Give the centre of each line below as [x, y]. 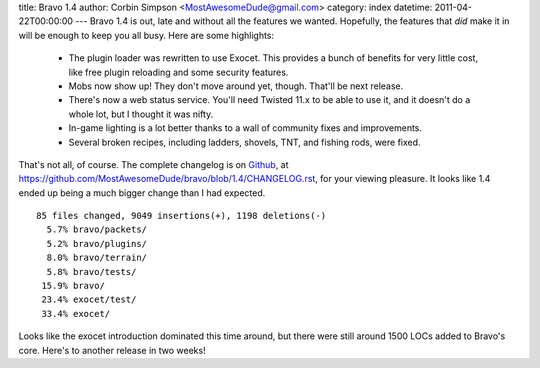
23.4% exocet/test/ [89, 299]
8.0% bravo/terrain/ [97, 258]
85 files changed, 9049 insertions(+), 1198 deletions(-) [181, 216]
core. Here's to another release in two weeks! [112, 350]
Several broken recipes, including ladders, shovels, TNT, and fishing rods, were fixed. [244, 142]
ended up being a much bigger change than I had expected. [142, 192]
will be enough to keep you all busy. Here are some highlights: [146, 35]
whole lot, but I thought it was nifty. [141, 114]
